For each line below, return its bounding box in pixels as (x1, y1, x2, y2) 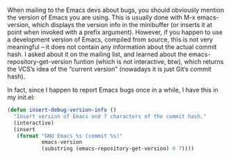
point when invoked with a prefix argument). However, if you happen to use (7, 28, 223, 36)
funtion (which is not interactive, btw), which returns (73, 58, 224, 65)
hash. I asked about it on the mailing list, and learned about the (7, 50, 187, 58)
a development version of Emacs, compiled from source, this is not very (7, 35, 214, 44)
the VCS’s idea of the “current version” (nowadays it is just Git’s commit (7, 65, 212, 73)
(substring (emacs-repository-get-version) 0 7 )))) (41, 145, 195, 152)
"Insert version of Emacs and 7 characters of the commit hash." (13, 112, 207, 120)
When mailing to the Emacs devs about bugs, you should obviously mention (7, 6, 225, 14)
